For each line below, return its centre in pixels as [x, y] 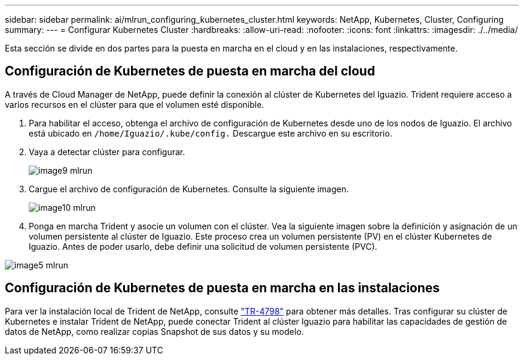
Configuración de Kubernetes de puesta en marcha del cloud [190, 71]
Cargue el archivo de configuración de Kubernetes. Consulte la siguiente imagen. [189, 189]
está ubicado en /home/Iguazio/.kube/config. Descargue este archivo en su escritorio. [211, 133]
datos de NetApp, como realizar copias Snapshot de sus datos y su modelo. [154, 331]
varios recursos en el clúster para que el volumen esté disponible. [135, 104]
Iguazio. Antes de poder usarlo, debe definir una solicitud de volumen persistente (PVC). [203, 246]
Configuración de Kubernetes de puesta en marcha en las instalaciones [223, 288]
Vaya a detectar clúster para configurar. [107, 152]
